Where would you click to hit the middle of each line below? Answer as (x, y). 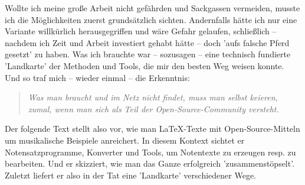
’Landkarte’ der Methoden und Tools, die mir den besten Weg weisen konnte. (145, 65)
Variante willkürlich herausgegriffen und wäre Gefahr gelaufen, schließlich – (141, 31)
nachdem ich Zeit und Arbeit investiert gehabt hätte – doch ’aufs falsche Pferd (147, 42)
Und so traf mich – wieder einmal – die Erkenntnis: (97, 77)
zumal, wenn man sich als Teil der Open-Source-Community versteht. (153, 108)
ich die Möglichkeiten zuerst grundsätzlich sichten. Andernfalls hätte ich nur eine (151, 19)
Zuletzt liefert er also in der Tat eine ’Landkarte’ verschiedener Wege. (131, 175)
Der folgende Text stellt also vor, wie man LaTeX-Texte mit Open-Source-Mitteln (152, 129)
